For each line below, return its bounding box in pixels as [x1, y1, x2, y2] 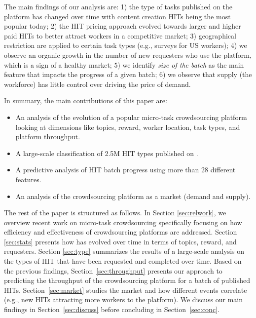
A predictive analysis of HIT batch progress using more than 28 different [15, 164, 236, 175]
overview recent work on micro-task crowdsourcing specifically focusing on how [4, 217, 242, 227]
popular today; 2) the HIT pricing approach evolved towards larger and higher [4, 21, 241, 31]
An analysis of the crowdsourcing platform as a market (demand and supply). [15, 191, 251, 201]
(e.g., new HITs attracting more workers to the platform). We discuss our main [4, 294, 243, 305]
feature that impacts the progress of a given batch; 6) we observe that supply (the [4, 69, 252, 79]
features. [15, 174, 41, 184]
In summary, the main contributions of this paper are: [4, 95, 167, 106]
